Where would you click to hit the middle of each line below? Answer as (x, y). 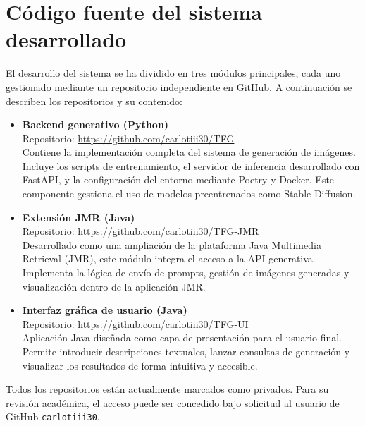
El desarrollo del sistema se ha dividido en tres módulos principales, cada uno (173, 73)
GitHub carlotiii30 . (53, 416)
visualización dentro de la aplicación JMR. (114, 286)
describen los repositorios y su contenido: (94, 101)
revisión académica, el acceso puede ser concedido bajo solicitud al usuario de (173, 402)
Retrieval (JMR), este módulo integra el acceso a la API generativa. (169, 258)
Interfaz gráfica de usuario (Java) (105, 310)
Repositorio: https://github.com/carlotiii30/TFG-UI (135, 323)
